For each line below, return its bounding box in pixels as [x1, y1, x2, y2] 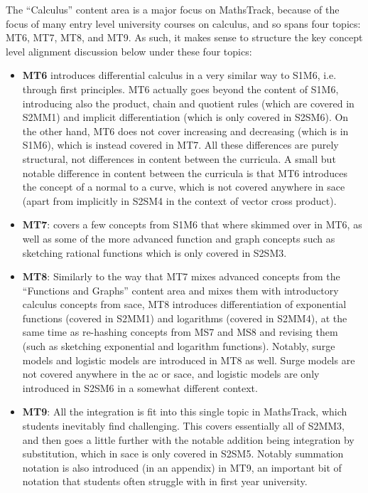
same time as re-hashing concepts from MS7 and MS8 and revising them [22, 324, 338, 339]
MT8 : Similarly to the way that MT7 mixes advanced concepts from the [22, 269, 340, 284]
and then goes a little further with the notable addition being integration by [22, 432, 355, 447]
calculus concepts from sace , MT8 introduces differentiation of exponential [22, 297, 347, 312]
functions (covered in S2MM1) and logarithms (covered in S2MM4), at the [22, 310, 347, 325]
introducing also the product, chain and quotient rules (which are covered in [22, 95, 355, 110]
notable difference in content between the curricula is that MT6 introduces [22, 165, 348, 180]
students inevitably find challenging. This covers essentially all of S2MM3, [22, 418, 345, 433]
